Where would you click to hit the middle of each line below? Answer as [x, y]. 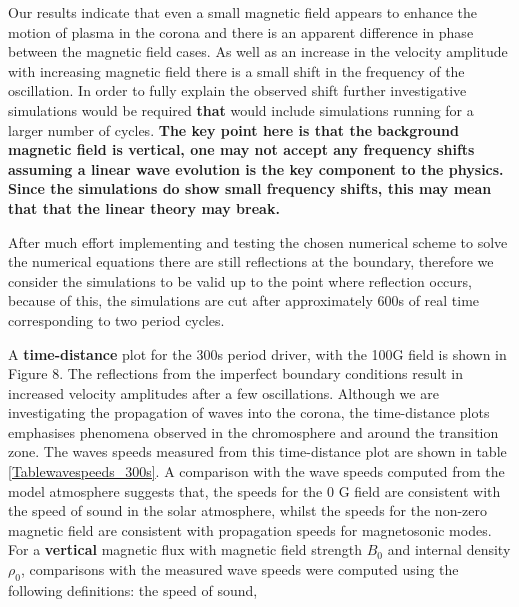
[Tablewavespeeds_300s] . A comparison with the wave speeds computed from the [256, 471]
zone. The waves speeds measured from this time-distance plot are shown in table [257, 451]
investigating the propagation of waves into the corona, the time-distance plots [249, 412]
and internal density [449, 549]
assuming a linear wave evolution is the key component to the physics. [256, 168]
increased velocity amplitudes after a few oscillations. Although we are [223, 392]
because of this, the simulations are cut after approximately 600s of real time [244, 300]
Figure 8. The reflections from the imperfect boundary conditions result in [235, 373]
